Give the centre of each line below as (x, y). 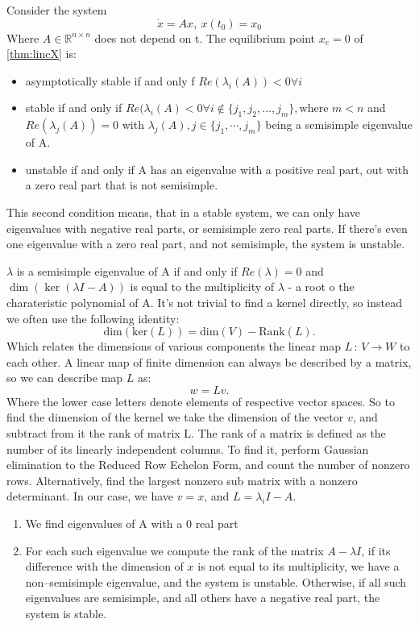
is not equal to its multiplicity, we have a (299, 566)
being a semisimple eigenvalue (339, 125)
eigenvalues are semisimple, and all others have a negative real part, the (203, 598)
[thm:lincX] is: (41, 54)
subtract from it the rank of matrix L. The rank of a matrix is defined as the (196, 433)
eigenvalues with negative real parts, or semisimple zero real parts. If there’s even (207, 228)
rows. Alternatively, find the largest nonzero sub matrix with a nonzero (182, 480)
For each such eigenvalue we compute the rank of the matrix (174, 550)
